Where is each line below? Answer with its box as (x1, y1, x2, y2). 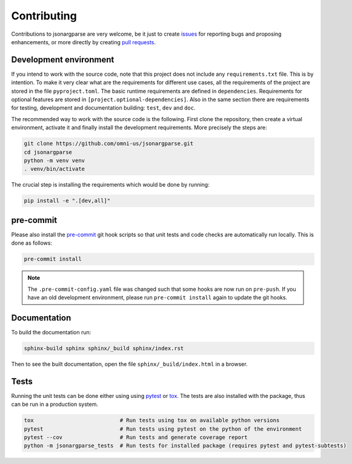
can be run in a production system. (11, 400, 99, 408)
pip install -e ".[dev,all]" (24, 197, 111, 204)
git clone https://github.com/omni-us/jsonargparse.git (24, 140, 194, 147)
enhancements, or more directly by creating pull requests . (11, 38, 156, 45)
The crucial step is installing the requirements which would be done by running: (11, 181, 210, 188)
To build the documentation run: (11, 328, 91, 336)
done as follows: (11, 239, 53, 247)
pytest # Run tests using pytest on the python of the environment (24, 425, 302, 433)
